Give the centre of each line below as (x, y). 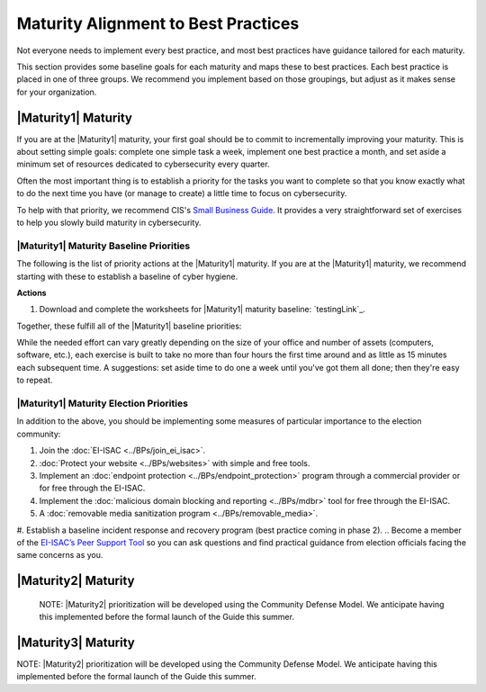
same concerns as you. (60, 555)
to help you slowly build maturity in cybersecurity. (109, 222)
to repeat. (35, 380)
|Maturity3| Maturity (76, 642)
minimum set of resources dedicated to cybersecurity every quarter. (143, 164)
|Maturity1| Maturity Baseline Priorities (103, 246)
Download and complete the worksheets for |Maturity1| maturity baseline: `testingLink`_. (202, 310)
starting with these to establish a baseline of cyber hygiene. (127, 276)
